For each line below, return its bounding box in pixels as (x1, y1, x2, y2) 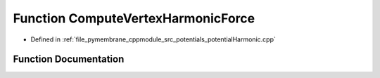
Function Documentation (13, 53, 125, 65)
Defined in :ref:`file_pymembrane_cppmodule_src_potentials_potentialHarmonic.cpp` (30, 35, 276, 44)
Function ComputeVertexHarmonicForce (13, 11, 255, 26)
